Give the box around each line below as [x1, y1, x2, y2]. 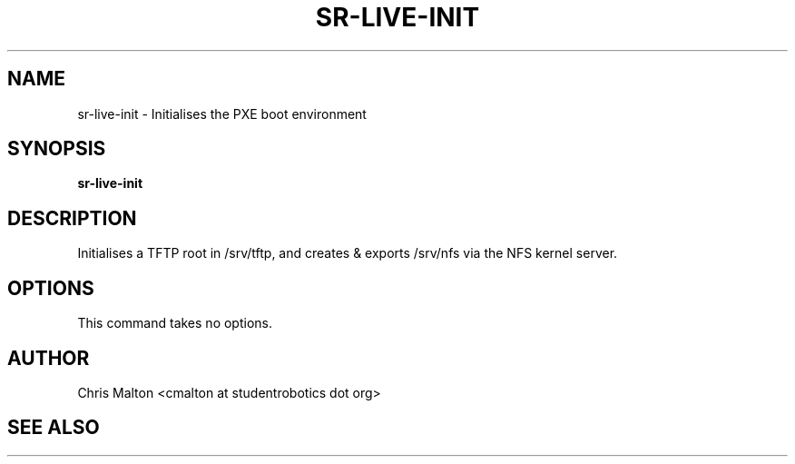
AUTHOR [7, 346, 90, 370]
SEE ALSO [7, 416, 100, 439]
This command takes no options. [77, 315, 272, 331]
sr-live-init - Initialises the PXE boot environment [77, 105, 367, 122]
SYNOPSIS [7, 137, 106, 161]
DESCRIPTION [7, 206, 137, 230]
